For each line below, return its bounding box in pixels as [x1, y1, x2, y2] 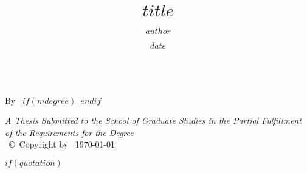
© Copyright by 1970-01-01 [9, 138, 116, 151]
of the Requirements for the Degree [5, 126, 134, 138]
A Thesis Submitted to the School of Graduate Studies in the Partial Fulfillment [5, 114, 302, 127]
